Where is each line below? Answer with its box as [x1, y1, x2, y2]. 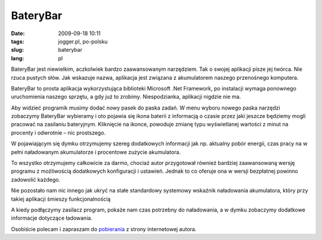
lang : [11, 54, 24, 62]
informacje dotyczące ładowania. [11, 214, 92, 222]
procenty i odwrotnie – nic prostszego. [11, 129, 106, 136]
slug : [11, 46, 24, 54]
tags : [11, 38, 24, 45]
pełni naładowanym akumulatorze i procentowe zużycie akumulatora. [11, 148, 181, 155]
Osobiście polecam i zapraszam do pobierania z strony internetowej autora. [11, 225, 197, 232]
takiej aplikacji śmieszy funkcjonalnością [11, 195, 111, 202]
